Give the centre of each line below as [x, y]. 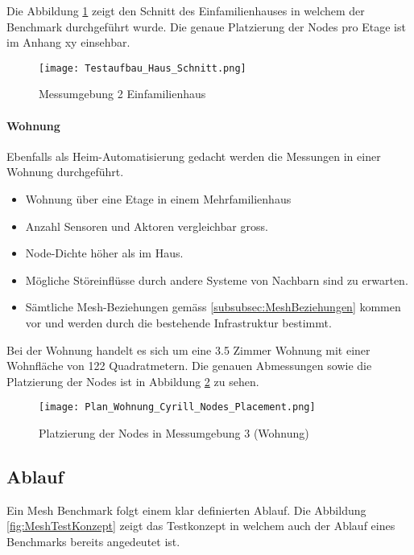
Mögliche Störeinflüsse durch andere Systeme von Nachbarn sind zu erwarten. [217, 280]
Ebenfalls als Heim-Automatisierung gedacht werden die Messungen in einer [194, 156]
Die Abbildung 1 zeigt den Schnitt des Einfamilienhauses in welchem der [186, 10]
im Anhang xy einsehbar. [68, 42]
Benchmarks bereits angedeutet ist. [93, 541]
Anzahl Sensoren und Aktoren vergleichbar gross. [147, 226]
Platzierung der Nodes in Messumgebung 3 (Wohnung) [174, 433]
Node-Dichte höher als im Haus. [104, 253]
